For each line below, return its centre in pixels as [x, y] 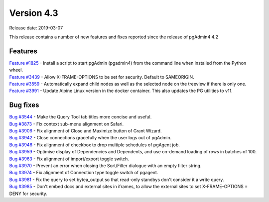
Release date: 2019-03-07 [36, 28]
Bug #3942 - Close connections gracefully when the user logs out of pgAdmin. [90, 138]
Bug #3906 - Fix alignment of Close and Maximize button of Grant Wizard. [85, 131]
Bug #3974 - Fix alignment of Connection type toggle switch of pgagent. [84, 173]
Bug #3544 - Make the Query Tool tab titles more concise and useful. [80, 117]
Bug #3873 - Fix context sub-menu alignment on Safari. [67, 124]
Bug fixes [24, 105]
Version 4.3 [34, 13]
